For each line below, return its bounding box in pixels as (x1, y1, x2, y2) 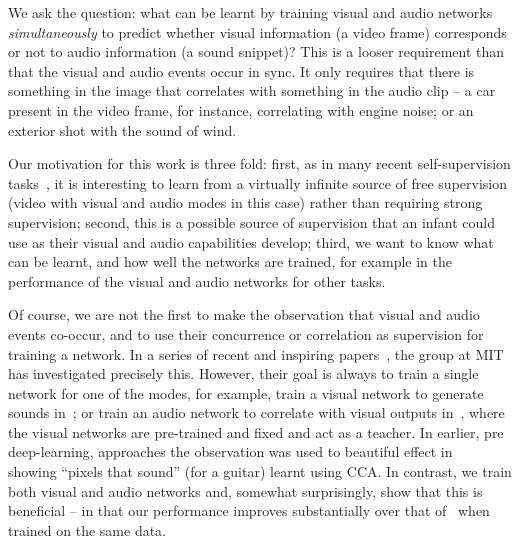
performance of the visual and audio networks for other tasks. (8, 270, 386, 291)
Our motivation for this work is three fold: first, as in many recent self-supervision (8, 153, 511, 174)
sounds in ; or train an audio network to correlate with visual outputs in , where (8, 402, 505, 423)
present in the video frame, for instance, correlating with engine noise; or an (8, 99, 474, 120)
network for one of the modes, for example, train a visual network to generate (8, 382, 484, 403)
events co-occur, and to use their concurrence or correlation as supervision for (8, 323, 484, 344)
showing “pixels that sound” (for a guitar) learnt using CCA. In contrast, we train (8, 461, 512, 482)
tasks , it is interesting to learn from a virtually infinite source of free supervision (8, 172, 508, 193)
